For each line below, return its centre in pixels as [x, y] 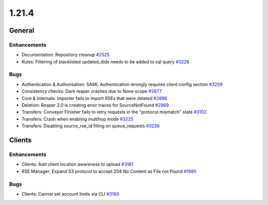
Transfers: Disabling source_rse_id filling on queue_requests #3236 [91, 126]
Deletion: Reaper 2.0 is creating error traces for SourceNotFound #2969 [95, 105]
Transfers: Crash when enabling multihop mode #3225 [77, 119]
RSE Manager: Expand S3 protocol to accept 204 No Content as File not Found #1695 [109, 171]
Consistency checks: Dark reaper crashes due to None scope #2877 [92, 91]
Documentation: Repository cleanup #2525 [66, 55]
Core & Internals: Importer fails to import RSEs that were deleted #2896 [94, 98]
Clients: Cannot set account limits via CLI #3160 [70, 194]
